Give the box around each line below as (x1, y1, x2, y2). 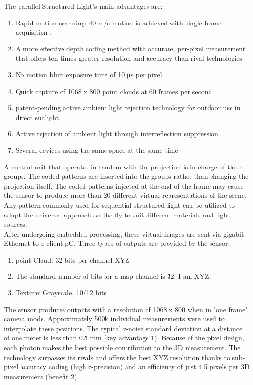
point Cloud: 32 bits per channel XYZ (15, 254, 129, 265)
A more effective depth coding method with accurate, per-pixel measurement (15, 43, 246, 53)
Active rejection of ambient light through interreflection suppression (15, 128, 218, 139)
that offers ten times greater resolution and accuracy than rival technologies (15, 53, 242, 63)
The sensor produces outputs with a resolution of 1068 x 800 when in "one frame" (4, 304, 248, 314)
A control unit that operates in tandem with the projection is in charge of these (4, 161, 243, 171)
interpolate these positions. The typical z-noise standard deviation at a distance (4, 323, 243, 333)
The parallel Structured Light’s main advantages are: (4, 1, 163, 11)
